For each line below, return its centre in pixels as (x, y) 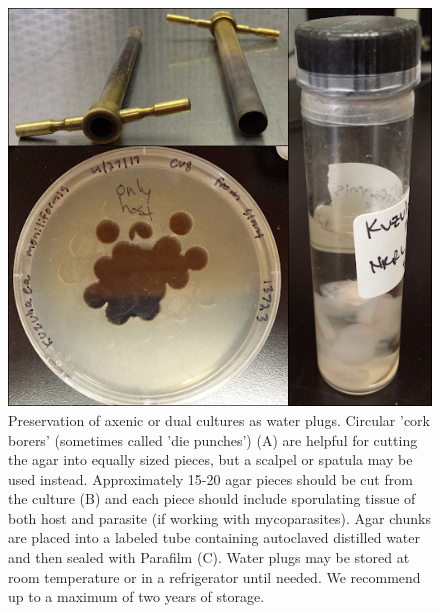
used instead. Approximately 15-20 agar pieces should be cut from (210, 478)
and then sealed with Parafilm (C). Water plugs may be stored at (209, 557)
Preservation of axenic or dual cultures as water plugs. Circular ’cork (219, 419)
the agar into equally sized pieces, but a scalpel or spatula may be (210, 459)
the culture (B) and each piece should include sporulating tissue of (212, 498)
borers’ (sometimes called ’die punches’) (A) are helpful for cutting (213, 439)
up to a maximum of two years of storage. (136, 596)
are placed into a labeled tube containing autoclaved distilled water (214, 537)
